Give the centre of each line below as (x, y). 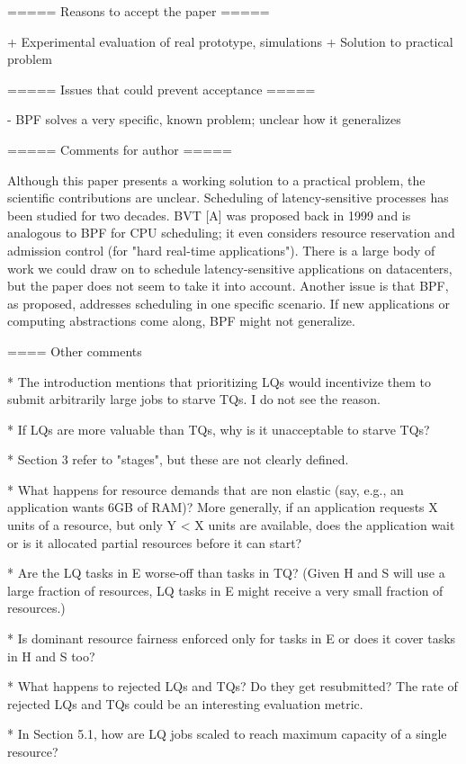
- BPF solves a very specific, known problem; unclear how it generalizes (204, 119)
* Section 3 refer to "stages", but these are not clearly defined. (178, 459)
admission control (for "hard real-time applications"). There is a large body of (221, 250)
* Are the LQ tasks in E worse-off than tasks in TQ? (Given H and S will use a (226, 573)
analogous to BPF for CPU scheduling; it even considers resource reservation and (231, 233)
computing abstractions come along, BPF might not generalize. (181, 321)
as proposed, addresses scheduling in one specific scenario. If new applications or (229, 303)
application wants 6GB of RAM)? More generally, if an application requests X (223, 507)
